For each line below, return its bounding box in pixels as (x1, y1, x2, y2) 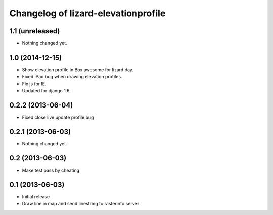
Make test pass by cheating (22, 167, 80, 173)
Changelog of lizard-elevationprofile (9, 8, 166, 19)
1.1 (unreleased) (9, 27, 60, 35)
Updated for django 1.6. (22, 88, 71, 94)
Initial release (22, 193, 50, 199)
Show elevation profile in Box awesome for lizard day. (22, 66, 134, 73)
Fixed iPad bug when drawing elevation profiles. (22, 74, 122, 80)
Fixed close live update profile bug (22, 114, 94, 121)
